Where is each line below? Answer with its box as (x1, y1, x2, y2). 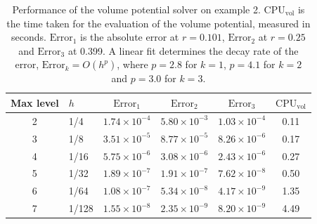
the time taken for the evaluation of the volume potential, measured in (6, 15, 311, 30)
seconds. (11, 29, 46, 44)
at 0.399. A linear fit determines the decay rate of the (67, 43, 299, 58)
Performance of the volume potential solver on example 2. (12, 2, 261, 16)
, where (117, 57, 148, 72)
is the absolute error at (79, 29, 179, 44)
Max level (11, 95, 59, 110)
